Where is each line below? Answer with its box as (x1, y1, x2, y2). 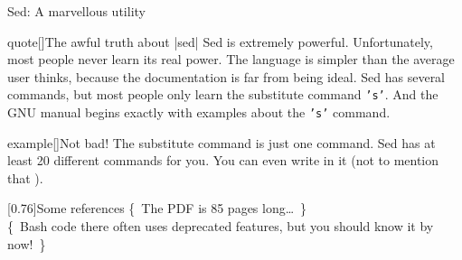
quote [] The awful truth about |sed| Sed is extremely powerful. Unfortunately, (7, 32, 433, 51)
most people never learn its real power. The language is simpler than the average (7, 50, 455, 69)
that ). (7, 168, 43, 187)
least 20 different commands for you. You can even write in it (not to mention (7, 151, 439, 170)
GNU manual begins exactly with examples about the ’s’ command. (7, 103, 391, 122)
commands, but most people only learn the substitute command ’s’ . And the (7, 85, 438, 104)
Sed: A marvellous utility (7, 2, 146, 20)
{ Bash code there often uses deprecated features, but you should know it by (7, 217, 434, 236)
